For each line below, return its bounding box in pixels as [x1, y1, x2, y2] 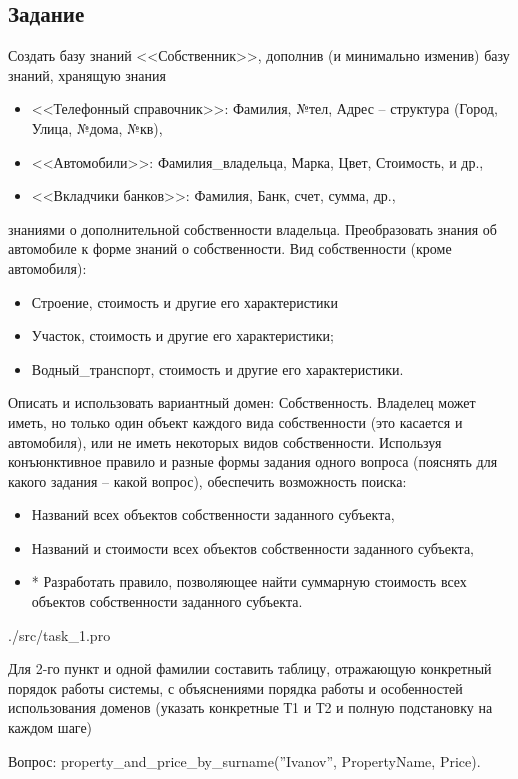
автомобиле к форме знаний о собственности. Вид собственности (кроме [8, 238, 452, 259]
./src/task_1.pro [8, 624, 111, 645]
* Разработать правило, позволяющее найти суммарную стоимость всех [31, 571, 467, 592]
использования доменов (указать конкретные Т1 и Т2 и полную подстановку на [8, 697, 493, 718]
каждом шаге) [8, 717, 93, 738]
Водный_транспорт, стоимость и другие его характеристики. [31, 358, 404, 379]
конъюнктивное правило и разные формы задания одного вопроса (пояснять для [8, 451, 498, 472]
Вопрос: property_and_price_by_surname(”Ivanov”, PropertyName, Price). [8, 750, 481, 771]
